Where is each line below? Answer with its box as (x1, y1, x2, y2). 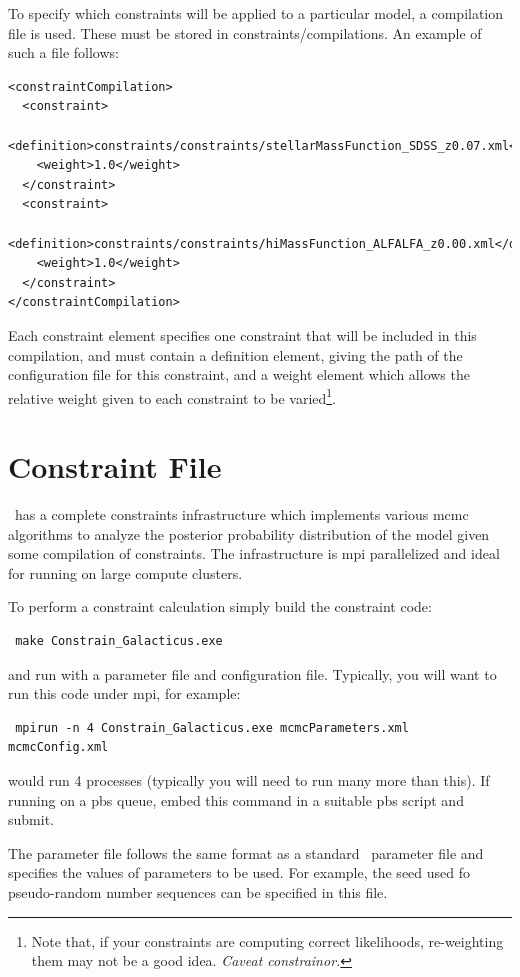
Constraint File (8, 446, 222, 487)
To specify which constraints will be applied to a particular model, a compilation (8, 3, 504, 23)
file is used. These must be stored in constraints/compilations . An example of (8, 22, 482, 43)
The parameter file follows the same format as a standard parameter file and (8, 842, 484, 863)
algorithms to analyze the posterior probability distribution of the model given (8, 523, 490, 544)
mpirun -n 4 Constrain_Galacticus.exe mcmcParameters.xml (15, 720, 409, 735)
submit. (8, 809, 54, 830)
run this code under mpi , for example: (8, 683, 241, 704)
